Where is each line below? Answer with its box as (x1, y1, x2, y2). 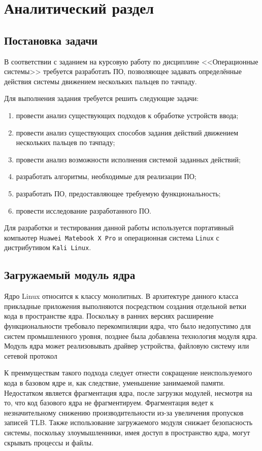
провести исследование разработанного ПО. (16, 205, 151, 216)
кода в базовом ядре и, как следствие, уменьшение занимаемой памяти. (4, 377, 225, 388)
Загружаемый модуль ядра (4, 267, 136, 283)
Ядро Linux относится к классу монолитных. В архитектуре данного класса (4, 291, 239, 301)
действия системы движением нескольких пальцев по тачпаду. (4, 76, 197, 86)
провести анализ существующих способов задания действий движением (16, 127, 239, 137)
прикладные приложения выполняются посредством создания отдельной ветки (4, 300, 246, 311)
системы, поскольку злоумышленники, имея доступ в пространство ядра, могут (4, 427, 250, 437)
